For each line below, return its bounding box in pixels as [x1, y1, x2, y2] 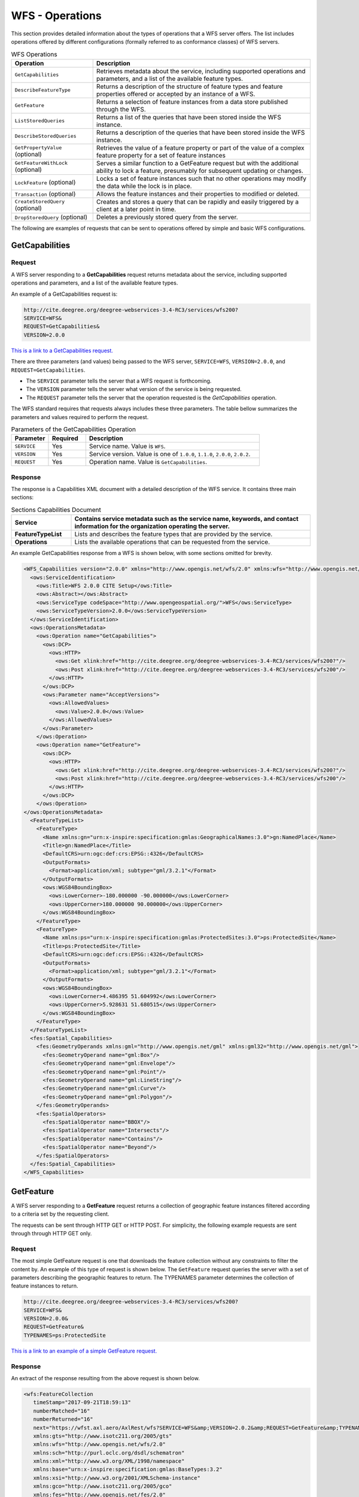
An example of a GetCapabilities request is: [11, 290, 118, 298]
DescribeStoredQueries [14, 133, 77, 140]
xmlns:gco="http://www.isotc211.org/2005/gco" [33, 1483, 172, 1490]
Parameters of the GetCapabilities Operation [11, 425, 136, 434]
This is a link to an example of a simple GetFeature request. [11, 1347, 157, 1354]
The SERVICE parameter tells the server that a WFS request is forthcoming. [26, 377, 212, 384]
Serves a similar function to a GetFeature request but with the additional [96, 159, 299, 167]
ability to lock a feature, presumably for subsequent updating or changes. [96, 166, 303, 175]
